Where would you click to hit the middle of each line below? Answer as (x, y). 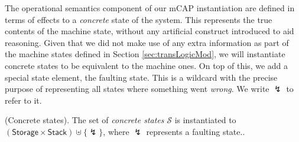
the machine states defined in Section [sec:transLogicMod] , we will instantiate (145, 54)
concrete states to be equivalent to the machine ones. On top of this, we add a (147, 65)
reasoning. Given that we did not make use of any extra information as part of (147, 42)
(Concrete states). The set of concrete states (84, 120)
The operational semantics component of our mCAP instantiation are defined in (150, 8)
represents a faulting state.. (196, 131)
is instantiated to (205, 120)
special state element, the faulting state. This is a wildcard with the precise (141, 77)
